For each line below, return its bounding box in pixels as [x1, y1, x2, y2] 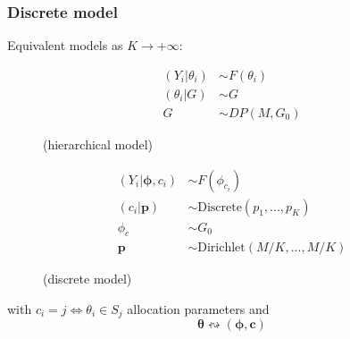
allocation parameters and [127, 300, 270, 318]
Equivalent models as [7, 36, 123, 55]
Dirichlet [197, 242, 246, 255]
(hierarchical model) [43, 134, 153, 153]
